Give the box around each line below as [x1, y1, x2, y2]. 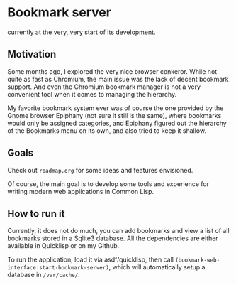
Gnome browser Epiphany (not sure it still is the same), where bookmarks [7, 111, 222, 119]
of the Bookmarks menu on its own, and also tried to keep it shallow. [7, 126, 207, 135]
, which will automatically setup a [108, 263, 206, 271]
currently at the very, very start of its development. [7, 28, 156, 36]
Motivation [7, 48, 57, 60]
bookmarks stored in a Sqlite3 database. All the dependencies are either [7, 234, 218, 242]
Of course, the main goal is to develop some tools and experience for [7, 179, 210, 188]
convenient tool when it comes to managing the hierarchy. [7, 90, 177, 98]
